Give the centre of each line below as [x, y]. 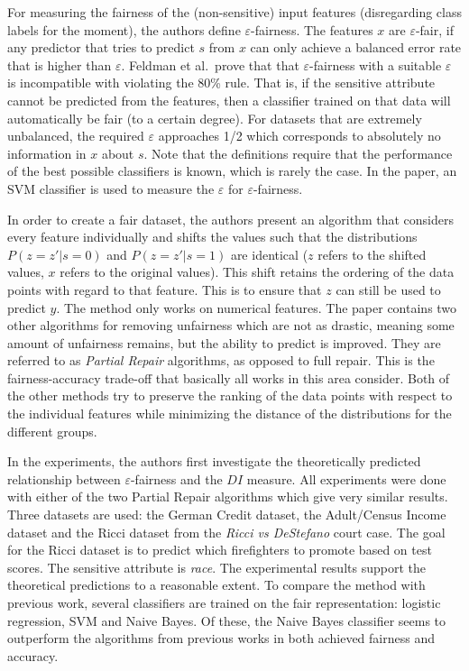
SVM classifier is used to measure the [111, 188]
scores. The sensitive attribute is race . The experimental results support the [216, 567]
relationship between [64, 478]
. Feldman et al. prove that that [210, 64]
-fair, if [434, 29]
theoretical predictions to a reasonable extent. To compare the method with [216, 585]
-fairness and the [176, 478]
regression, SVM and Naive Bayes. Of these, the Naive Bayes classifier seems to [227, 620]
